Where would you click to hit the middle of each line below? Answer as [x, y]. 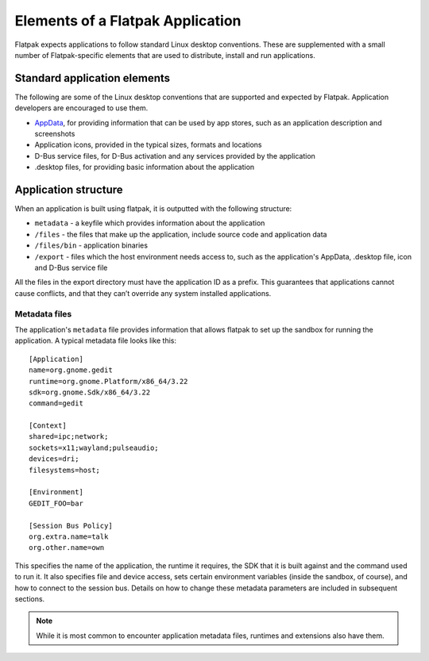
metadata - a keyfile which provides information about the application [150, 223]
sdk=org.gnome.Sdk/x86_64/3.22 [90, 392]
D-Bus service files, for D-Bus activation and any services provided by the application [175, 156]
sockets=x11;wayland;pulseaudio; [94, 448]
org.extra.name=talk [69, 537]
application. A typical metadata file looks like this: [95, 340]
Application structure [69, 190]
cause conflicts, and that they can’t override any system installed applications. [143, 293]
